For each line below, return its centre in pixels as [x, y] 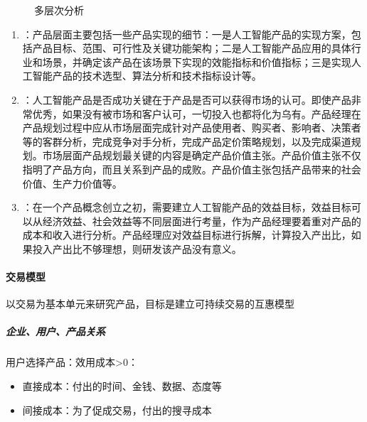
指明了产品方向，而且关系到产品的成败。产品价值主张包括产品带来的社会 [192, 169]
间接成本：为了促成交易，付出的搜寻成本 [117, 410]
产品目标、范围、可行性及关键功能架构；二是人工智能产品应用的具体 [192, 48]
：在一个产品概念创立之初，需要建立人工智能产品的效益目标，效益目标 [187, 207]
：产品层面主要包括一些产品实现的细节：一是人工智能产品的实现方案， [187, 34]
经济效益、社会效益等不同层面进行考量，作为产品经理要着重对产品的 [202, 221]
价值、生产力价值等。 [72, 183]
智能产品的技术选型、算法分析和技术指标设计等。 [147, 76]
